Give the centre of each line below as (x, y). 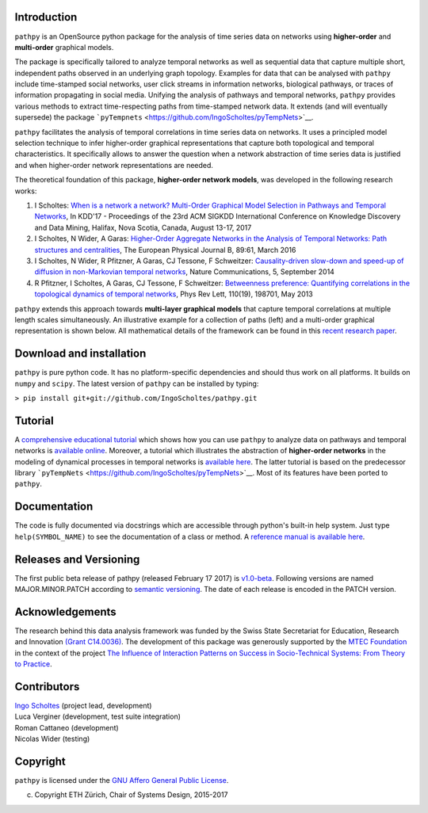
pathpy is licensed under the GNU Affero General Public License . (122, 781)
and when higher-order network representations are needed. (114, 165)
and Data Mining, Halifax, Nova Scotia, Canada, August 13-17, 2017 (143, 227)
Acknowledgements (65, 611)
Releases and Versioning (77, 559)
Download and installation (80, 354)
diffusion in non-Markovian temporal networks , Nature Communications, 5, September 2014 (184, 272)
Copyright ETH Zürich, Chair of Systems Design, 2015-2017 (132, 795)
